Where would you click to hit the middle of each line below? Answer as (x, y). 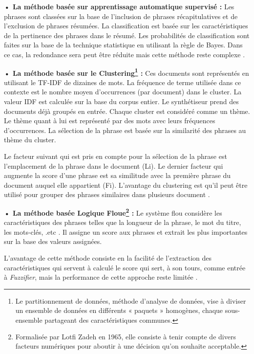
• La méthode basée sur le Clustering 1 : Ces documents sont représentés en (127, 72)
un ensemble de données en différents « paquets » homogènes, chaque (119, 310)
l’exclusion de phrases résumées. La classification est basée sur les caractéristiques (126, 26)
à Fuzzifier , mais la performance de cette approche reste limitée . (101, 277)
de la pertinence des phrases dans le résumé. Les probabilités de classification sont (127, 35)
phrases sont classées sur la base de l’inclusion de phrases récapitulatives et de (121, 16)
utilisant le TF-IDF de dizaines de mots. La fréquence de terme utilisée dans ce (123, 82)
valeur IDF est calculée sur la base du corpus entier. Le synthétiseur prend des (121, 101)
